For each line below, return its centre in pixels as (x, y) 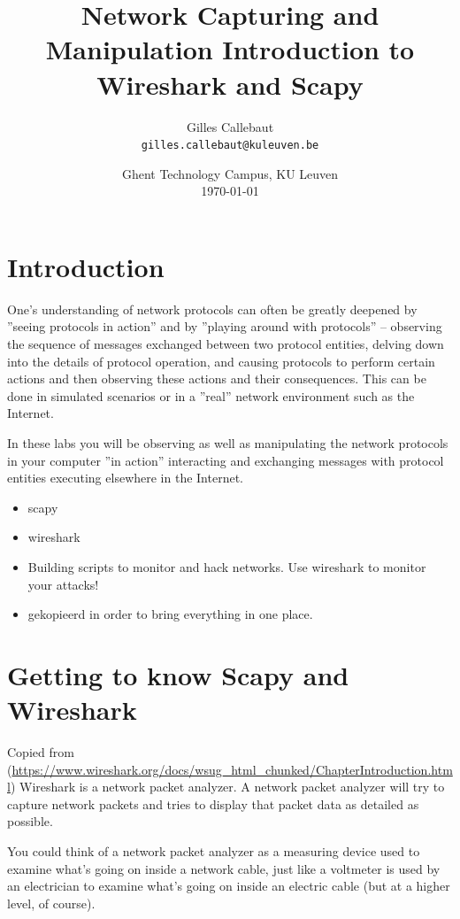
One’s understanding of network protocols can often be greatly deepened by (212, 309)
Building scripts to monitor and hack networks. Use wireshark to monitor (227, 567)
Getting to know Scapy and (178, 674)
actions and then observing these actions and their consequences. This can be (217, 378)
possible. (30, 821)
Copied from (41, 752)
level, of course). (51, 903)
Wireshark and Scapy (230, 84)
